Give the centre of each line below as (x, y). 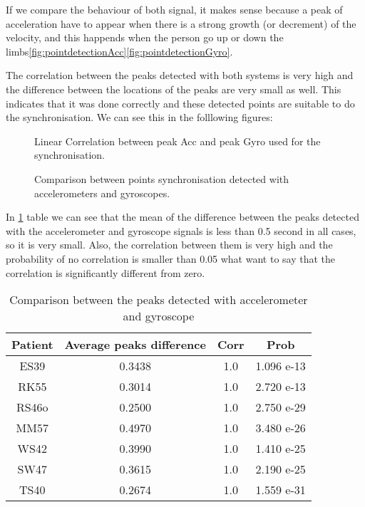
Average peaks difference (135, 345)
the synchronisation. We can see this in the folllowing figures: (139, 117)
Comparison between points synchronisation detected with (161, 178)
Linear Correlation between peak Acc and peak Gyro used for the (178, 141)
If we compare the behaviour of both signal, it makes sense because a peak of (174, 9)
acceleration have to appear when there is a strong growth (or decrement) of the (181, 23)
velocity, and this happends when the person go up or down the (145, 37)
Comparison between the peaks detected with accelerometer (159, 300)
